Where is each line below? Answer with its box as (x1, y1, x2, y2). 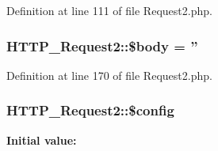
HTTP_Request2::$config (6, 100, 174, 120)
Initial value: (6, 131, 77, 148)
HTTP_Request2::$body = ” (6, 36, 198, 55)
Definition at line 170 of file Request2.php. (6, 66, 212, 83)
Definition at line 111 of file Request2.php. (6, 2, 212, 18)
